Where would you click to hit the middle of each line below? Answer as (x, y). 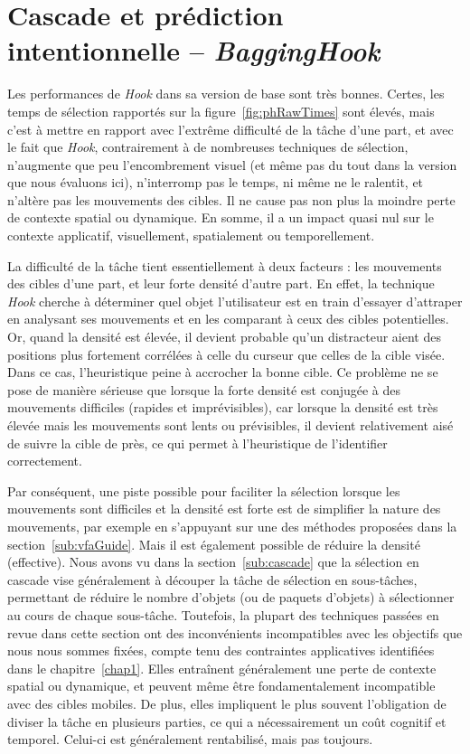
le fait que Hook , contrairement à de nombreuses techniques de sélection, (208, 147)
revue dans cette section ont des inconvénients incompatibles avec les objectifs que (235, 632)
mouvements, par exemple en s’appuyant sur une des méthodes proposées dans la (232, 526)
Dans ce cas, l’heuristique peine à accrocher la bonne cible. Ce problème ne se (223, 372)
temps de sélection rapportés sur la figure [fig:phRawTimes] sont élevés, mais (221, 111)
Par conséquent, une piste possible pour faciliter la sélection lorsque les (204, 490)
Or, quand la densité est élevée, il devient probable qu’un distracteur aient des (224, 337)
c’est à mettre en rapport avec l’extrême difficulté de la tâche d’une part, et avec (230, 129)
